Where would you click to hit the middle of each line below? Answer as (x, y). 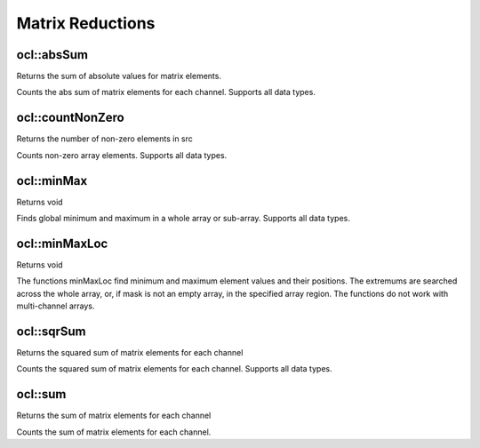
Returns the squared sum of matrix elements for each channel (130, 353)
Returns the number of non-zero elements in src (104, 139)
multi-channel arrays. (56, 306)
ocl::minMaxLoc (62, 243)
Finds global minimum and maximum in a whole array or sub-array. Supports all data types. (183, 219)
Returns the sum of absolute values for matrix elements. (119, 76)
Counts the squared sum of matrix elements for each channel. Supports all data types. (174, 369)
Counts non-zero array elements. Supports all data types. (122, 155)
